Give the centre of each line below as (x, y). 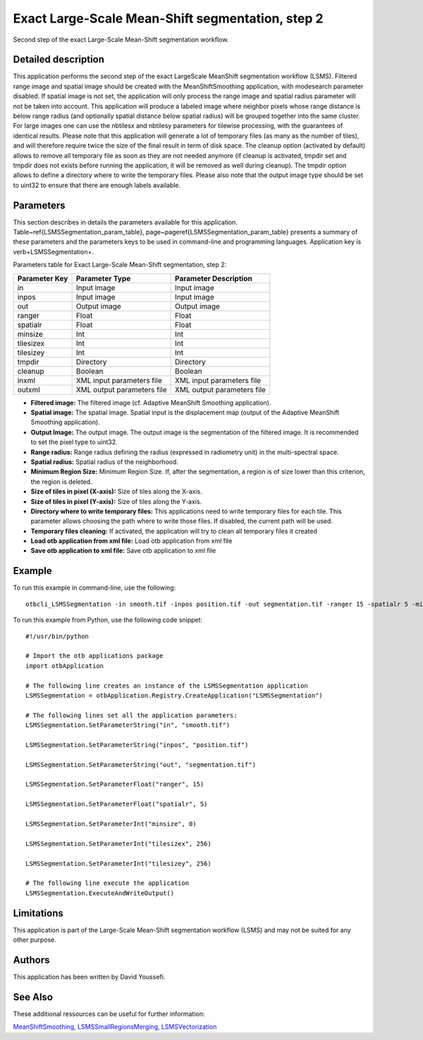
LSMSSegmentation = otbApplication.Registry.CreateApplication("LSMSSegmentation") (174, 695)
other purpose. (35, 940)
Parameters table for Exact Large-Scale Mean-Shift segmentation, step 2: (120, 265)
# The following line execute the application (108, 883)
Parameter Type (103, 278)
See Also (33, 997)
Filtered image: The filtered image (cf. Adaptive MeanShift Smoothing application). (151, 402)
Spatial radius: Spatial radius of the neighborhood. (105, 462)
